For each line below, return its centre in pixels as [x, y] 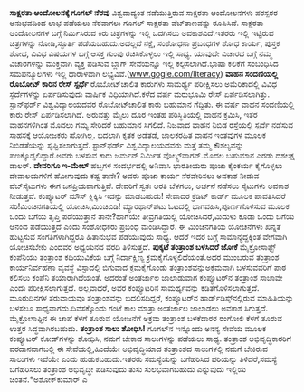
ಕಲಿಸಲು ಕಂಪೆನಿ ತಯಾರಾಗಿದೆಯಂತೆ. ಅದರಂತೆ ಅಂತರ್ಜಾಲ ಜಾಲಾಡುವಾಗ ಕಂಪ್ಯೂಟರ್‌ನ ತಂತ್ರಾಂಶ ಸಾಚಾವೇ [146, 278]
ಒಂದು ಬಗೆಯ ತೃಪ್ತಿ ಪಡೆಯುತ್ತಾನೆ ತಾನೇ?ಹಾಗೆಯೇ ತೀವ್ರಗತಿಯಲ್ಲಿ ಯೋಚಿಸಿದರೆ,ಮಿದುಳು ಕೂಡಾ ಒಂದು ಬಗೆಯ [152, 216]
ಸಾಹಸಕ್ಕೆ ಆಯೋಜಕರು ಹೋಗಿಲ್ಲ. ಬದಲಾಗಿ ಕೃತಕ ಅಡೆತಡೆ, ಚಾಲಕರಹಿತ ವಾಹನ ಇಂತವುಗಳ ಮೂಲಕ [138, 135]
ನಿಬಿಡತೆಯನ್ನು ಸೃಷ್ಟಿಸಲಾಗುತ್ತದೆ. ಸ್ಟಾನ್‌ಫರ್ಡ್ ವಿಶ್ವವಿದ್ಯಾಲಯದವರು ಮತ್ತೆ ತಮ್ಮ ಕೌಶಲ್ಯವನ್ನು [127, 145]
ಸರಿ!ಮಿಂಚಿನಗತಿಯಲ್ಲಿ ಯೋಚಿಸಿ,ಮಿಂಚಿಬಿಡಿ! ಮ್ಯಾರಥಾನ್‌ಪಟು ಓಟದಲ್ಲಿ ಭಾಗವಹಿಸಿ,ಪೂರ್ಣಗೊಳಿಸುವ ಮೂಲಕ [149, 206]
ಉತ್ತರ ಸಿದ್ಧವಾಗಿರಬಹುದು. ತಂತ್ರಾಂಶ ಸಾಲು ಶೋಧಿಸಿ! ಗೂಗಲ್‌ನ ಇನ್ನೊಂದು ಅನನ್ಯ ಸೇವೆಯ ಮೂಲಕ [138, 329]
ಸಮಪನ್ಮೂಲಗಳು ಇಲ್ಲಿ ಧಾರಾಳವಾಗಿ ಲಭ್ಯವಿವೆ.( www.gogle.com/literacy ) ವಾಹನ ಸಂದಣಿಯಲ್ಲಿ [144, 74]
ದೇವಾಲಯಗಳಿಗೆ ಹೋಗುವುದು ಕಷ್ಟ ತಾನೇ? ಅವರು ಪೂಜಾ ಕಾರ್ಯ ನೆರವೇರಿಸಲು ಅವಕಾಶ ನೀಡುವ [134, 176]
